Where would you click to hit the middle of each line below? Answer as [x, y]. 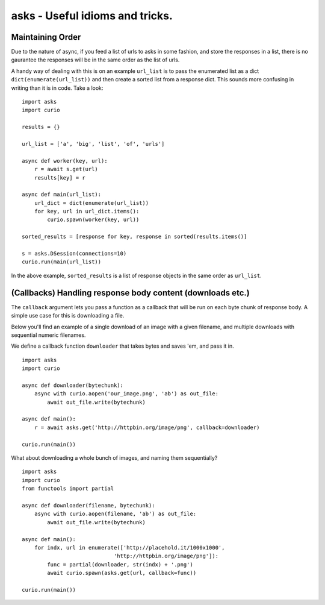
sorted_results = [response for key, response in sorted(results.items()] [135, 237]
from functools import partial [68, 489]
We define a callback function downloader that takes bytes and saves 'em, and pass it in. [122, 346]
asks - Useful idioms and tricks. [92, 16]
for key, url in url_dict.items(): [87, 212]
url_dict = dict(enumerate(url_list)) [91, 203]
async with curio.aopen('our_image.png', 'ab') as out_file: [126, 394]
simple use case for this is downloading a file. [68, 316]
